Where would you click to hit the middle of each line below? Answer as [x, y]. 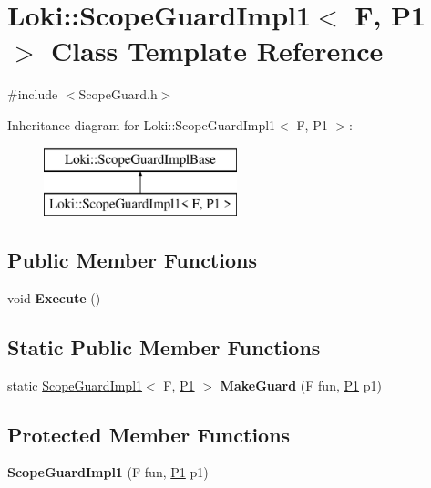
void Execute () [54, 297]
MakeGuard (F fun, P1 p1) [301, 385]
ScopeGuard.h [118, 94]
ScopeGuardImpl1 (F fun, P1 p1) [108, 472]
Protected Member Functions [149, 434]
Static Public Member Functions [164, 346]
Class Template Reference [217, 51]
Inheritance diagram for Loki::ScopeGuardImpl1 [142, 124]
